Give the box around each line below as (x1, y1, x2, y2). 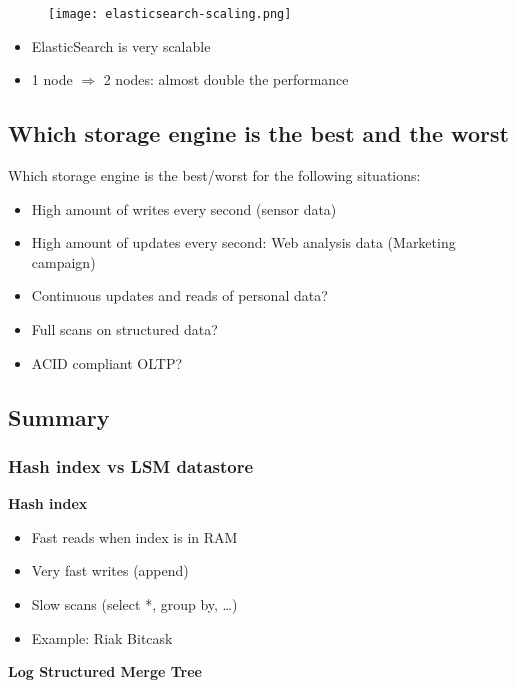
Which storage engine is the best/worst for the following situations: (8, 165, 421, 186)
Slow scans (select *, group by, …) (31, 593, 238, 614)
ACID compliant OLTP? (31, 352, 183, 373)
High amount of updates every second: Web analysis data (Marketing (31, 232, 456, 253)
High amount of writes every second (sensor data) (31, 198, 337, 219)
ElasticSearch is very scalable (31, 35, 211, 56)
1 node (31, 69, 73, 90)
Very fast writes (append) (31, 560, 189, 581)
